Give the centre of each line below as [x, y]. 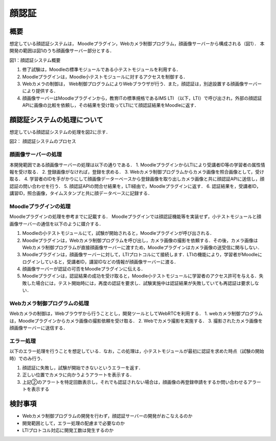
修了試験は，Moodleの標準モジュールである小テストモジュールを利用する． [101, 69]
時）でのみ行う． [27, 358]
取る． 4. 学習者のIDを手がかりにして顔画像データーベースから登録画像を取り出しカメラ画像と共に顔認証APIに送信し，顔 [137, 179]
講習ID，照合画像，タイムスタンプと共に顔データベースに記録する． [81, 193]
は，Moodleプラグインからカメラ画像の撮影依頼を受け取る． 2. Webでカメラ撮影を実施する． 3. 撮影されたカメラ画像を [136, 321]
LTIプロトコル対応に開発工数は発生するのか [68, 430]
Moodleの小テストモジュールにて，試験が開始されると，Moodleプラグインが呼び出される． [118, 233]
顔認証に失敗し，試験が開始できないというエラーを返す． [83, 368]
